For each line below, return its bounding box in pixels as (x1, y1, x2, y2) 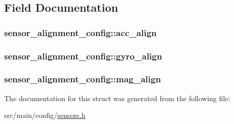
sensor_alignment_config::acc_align (4, 26, 157, 39)
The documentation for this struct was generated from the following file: (4, 92, 230, 103)
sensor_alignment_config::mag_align (4, 73, 161, 85)
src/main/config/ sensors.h (4, 110, 86, 120)
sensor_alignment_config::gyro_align (4, 49, 162, 62)
